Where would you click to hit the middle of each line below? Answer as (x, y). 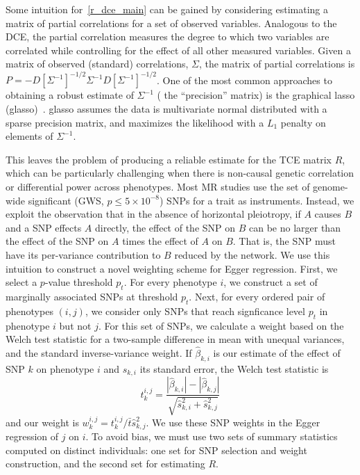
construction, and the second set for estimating (105, 464)
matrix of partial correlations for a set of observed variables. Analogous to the (171, 23)
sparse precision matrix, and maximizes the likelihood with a (135, 122)
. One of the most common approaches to (245, 80)
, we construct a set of (271, 282)
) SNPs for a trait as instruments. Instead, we (257, 200)
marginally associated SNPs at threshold (92, 296)
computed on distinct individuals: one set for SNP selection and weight (156, 450)
